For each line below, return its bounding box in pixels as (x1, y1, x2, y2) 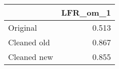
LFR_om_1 (61, 7, 111, 18)
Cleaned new (8, 51, 53, 62)
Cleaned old (8, 36, 50, 48)
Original (8, 22, 37, 33)
